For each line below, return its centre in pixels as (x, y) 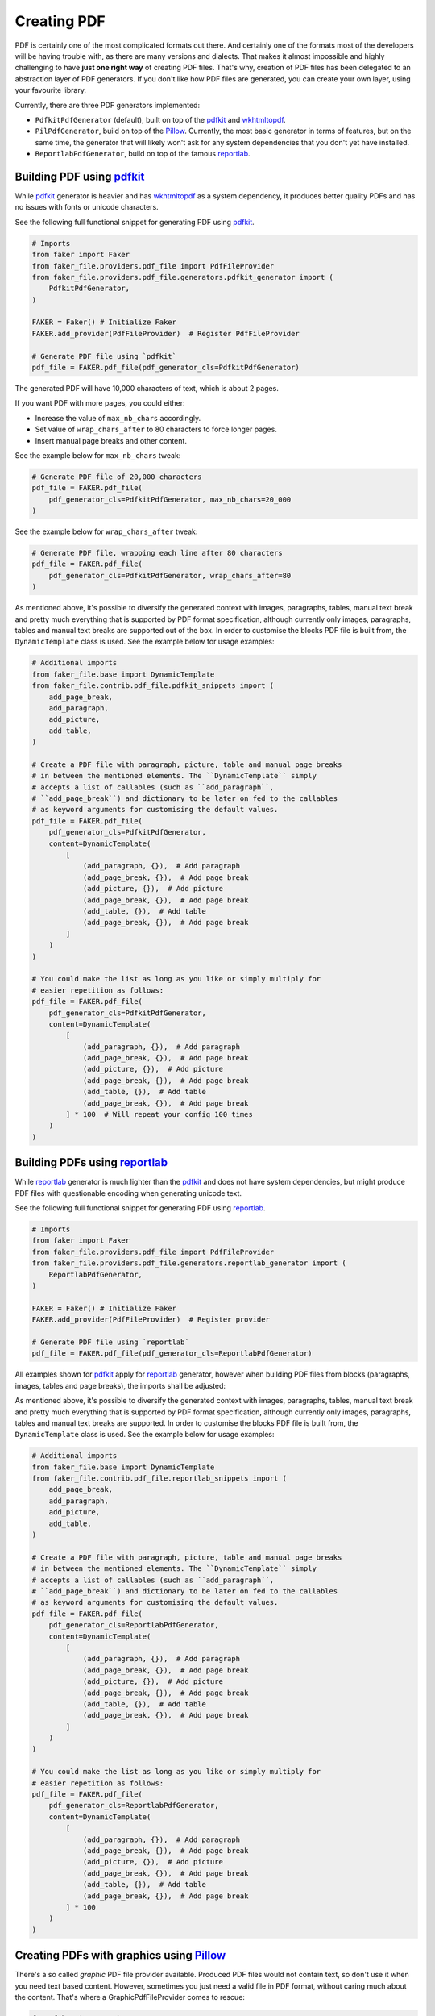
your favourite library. (50, 90)
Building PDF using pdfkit (80, 176)
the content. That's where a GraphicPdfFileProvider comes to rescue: (130, 1997)
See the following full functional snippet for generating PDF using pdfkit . (135, 222)
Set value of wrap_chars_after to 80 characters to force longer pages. (156, 429)
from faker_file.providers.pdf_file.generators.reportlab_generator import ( (189, 1263)
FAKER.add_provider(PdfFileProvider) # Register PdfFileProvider (166, 333)
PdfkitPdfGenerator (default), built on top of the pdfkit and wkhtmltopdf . (160, 119)
